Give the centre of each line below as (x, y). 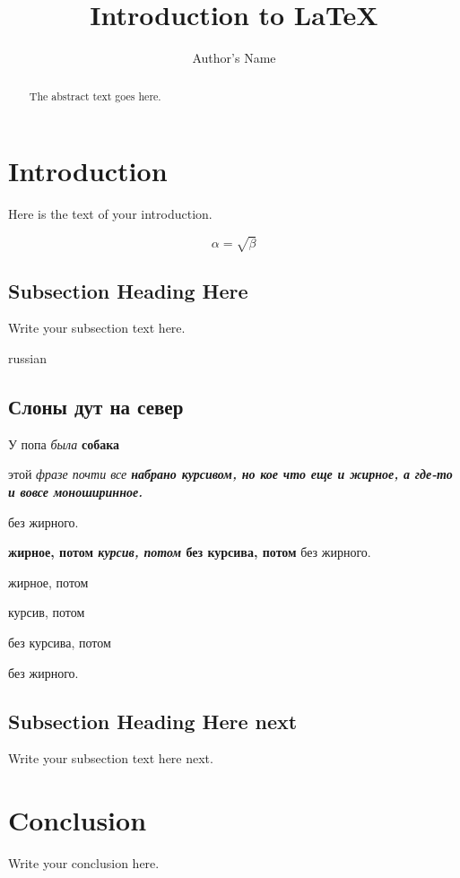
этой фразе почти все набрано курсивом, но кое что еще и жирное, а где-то (230, 474)
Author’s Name (234, 58)
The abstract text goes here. (95, 96)
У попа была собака (64, 443)
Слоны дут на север (96, 407)
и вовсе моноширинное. (76, 492)
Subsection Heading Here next (153, 721)
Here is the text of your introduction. (110, 214)
